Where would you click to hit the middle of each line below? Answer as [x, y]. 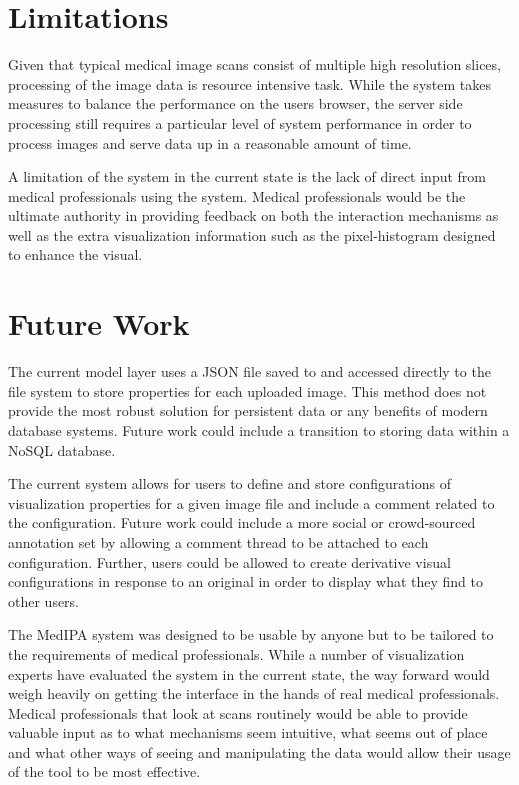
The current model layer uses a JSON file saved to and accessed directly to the [249, 371]
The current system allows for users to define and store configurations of [229, 483]
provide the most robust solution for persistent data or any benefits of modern [248, 410]
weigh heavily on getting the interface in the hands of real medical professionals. [254, 693]
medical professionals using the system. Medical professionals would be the [237, 195]
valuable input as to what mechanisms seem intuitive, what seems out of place [248, 732]
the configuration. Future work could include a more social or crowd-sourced [242, 522]
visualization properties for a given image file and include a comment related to [251, 502]
